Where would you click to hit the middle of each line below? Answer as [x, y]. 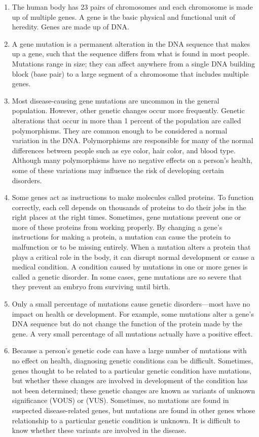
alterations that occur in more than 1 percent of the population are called [126, 120]
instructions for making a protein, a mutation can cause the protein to [121, 237]
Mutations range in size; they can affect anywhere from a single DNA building [134, 63]
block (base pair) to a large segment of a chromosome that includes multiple [130, 73]
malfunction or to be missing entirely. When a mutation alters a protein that [131, 247]
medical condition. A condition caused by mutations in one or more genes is [130, 267]
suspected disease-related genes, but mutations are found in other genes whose [134, 410]
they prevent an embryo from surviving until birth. [91, 287]
